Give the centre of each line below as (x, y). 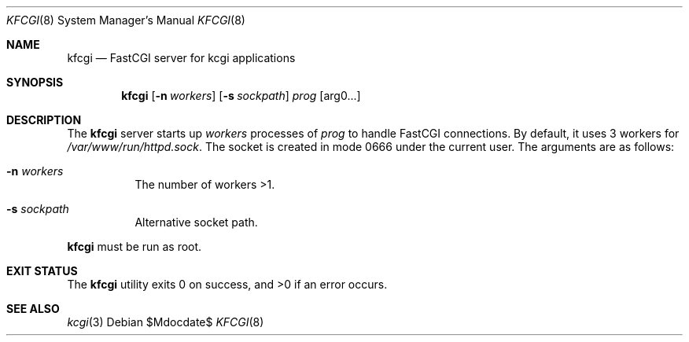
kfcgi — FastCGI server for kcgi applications (181, 58)
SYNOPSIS (35, 82)
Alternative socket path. (196, 222)
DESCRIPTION (44, 120)
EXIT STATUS (42, 271)
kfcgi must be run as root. (134, 246)
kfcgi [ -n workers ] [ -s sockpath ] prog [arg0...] (241, 96)
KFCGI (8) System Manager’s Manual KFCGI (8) (126, 20)
